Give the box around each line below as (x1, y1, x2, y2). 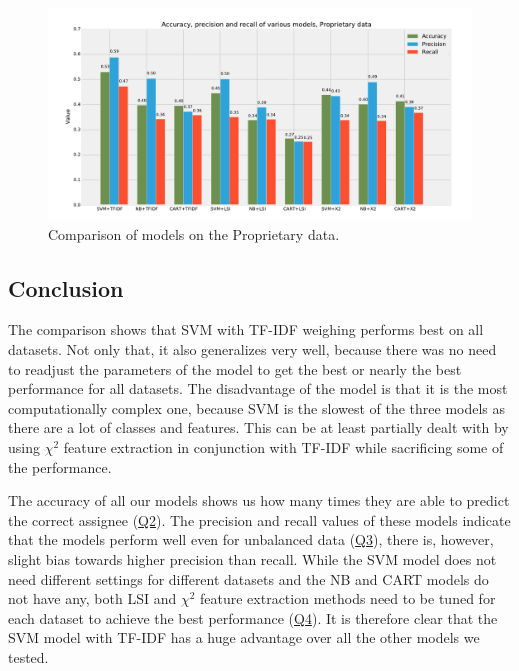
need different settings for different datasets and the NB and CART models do (8, 568, 489, 589)
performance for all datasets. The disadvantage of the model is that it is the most (8, 378, 508, 399)
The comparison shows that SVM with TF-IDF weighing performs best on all (8, 319, 484, 340)
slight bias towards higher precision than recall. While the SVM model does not (8, 548, 497, 569)
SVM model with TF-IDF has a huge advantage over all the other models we (8, 627, 480, 648)
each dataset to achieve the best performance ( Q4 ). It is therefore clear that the (8, 607, 498, 628)
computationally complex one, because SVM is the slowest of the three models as (8, 397, 506, 418)
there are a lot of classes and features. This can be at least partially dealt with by (8, 417, 509, 438)
